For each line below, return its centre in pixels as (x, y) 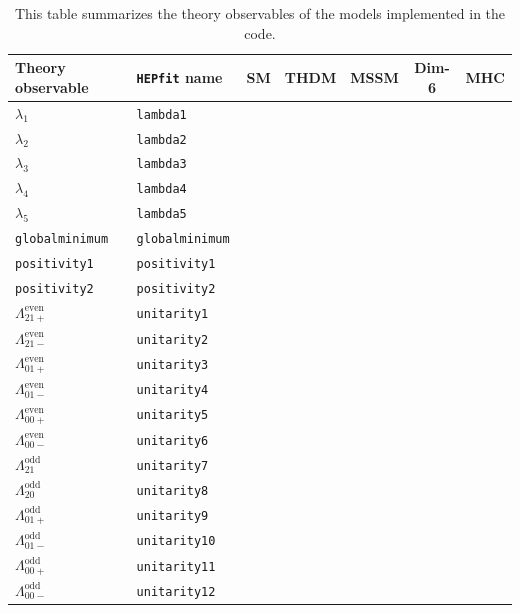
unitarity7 (172, 465)
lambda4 (161, 189)
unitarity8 (172, 490)
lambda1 (161, 114)
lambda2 (161, 139)
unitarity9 (172, 515)
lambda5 (161, 214)
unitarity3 (172, 364)
